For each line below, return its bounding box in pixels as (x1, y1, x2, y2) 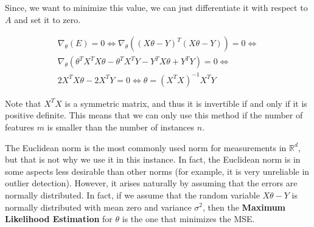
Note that (5, 97, 41, 109)
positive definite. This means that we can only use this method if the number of (5, 109, 303, 121)
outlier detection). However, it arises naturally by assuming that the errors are (5, 177, 298, 189)
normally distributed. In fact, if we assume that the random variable (5, 188, 260, 201)
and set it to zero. (14, 13, 81, 25)
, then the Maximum (203, 200, 286, 213)
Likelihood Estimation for (5, 212, 113, 225)
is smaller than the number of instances (47, 120, 195, 133)
